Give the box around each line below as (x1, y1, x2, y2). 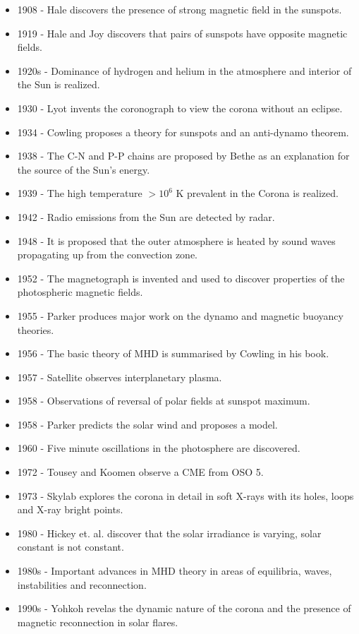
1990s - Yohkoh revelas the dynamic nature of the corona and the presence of (17, 601, 351, 616)
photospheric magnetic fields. (17, 285, 143, 299)
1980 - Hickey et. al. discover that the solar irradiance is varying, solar (17, 525, 322, 540)
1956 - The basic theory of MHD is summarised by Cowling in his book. (17, 346, 329, 361)
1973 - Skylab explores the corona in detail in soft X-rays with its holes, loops (17, 488, 354, 503)
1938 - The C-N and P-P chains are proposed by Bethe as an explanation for (17, 148, 350, 163)
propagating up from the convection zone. (17, 247, 198, 262)
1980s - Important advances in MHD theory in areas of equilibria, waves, (17, 563, 332, 578)
